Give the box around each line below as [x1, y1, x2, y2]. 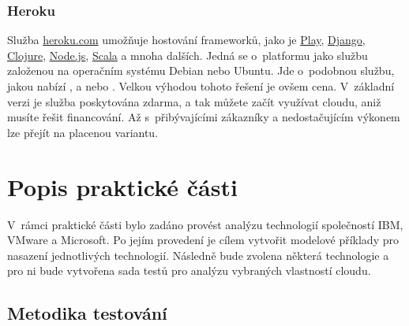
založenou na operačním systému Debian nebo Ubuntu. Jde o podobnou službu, [7, 62, 395, 79]
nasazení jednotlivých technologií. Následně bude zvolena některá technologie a [7, 246, 389, 263]
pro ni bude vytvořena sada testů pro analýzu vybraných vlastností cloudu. [7, 262, 371, 279]
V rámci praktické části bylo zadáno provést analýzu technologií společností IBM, [7, 216, 403, 232]
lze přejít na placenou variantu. [7, 124, 159, 140]
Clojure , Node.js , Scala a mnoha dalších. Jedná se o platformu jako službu [7, 46, 368, 63]
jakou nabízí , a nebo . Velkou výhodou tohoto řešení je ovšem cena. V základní [7, 78, 395, 94]
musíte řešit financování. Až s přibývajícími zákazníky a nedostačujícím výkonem [7, 109, 400, 125]
